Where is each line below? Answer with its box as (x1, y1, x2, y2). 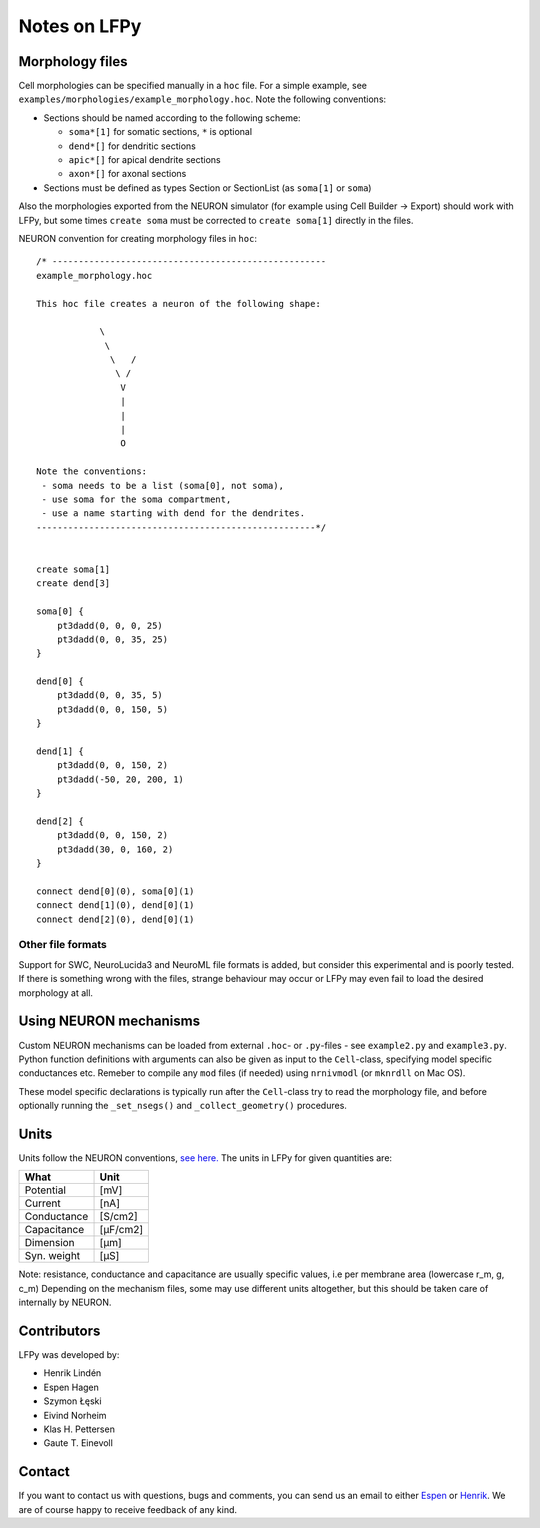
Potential (24, 1183, 67, 1197)
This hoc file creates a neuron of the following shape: (36, 298, 322, 309)
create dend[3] (36, 578, 111, 589)
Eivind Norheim (43, 1409, 107, 1421)
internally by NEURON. (18, 1296, 112, 1309)
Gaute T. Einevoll (43, 1437, 114, 1449)
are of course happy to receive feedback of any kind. (18, 1503, 238, 1515)
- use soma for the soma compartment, (41, 494, 232, 505)
